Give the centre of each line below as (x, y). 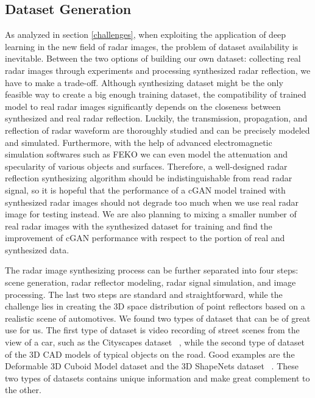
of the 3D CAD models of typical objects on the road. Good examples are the (150, 354)
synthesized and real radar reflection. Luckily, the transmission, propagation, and (156, 118)
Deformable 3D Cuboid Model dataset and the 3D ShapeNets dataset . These (152, 366)
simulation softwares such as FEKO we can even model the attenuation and (146, 154)
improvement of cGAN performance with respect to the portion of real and (145, 238)
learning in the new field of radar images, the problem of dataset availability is (152, 46)
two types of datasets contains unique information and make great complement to (157, 378)
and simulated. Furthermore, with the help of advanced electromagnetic (139, 142)
